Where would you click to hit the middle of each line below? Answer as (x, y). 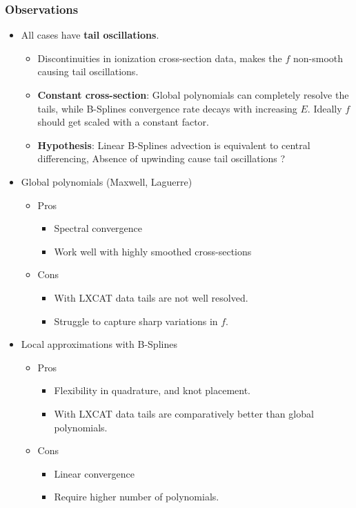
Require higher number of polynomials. (137, 497)
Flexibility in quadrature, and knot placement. (152, 390)
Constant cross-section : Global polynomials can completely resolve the (193, 95)
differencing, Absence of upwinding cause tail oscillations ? (161, 158)
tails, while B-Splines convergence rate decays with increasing (167, 108)
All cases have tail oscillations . (90, 35)
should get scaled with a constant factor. (123, 122)
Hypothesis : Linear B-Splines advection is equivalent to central (174, 145)
